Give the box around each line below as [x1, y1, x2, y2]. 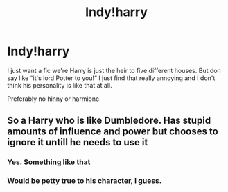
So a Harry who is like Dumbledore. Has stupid [7, 115, 211, 127]
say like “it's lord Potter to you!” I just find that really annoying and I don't [7, 74, 216, 82]
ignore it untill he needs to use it [7, 136, 148, 148]
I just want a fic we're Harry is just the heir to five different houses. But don [7, 66, 222, 74]
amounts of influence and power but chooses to [7, 126, 218, 138]
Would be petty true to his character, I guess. [7, 176, 162, 186]
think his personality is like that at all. [7, 81, 112, 89]
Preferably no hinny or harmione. [7, 95, 102, 103]
